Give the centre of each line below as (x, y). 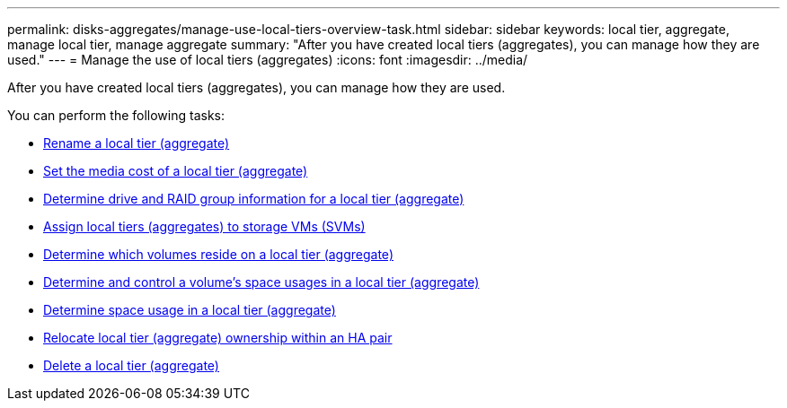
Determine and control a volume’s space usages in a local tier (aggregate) (261, 282)
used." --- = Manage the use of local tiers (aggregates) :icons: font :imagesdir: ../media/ (268, 60)
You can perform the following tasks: (116, 115)
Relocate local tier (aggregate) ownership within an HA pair (218, 338)
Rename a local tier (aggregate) (137, 143)
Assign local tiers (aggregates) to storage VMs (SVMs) (204, 226)
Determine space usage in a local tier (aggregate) (190, 310)
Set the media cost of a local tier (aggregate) (176, 171)
